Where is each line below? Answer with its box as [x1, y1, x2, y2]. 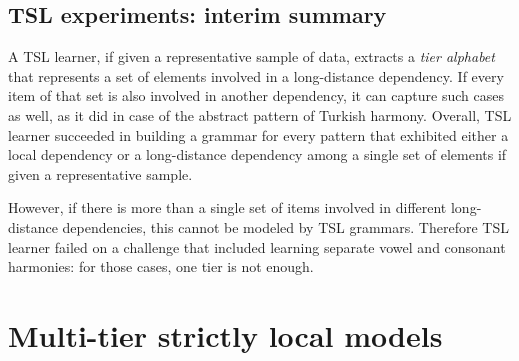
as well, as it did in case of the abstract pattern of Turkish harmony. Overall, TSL [8, 104, 512, 125]
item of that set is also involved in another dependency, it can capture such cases [8, 85, 504, 106]
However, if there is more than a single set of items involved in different [8, 197, 447, 218]
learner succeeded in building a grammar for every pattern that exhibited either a [8, 124, 509, 145]
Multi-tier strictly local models [8, 314, 443, 355]
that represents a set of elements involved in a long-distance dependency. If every [8, 65, 504, 86]
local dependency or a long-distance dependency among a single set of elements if [8, 144, 507, 165]
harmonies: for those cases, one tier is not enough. [8, 256, 314, 277]
